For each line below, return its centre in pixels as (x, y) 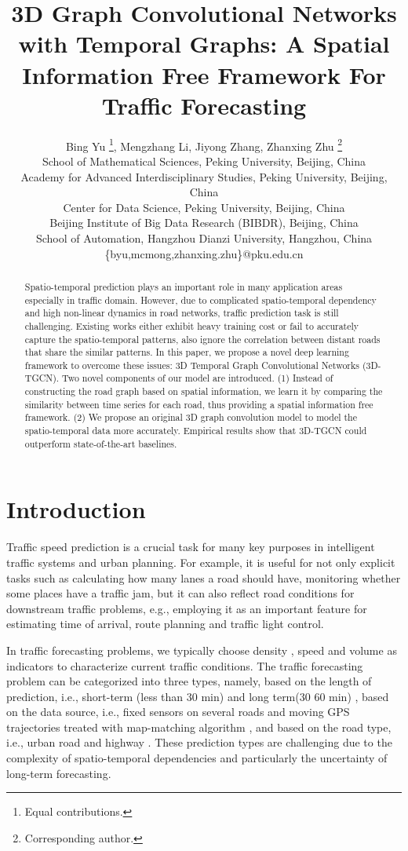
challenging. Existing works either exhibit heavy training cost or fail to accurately (192, 325)
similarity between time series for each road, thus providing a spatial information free (199, 404)
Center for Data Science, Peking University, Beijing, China (204, 207)
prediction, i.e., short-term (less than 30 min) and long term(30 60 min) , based (198, 696)
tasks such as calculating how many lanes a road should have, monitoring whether (204, 577)
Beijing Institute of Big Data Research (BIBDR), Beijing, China (204, 223)
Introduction (76, 509)
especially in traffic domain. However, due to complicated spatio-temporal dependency (200, 299)
